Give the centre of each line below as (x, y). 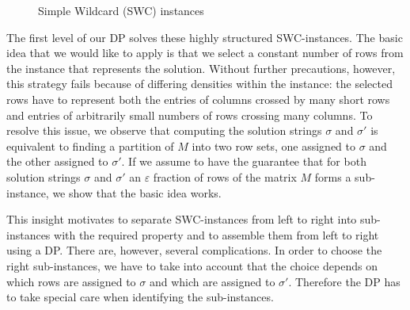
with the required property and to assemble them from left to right (216, 234)
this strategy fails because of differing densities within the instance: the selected (199, 84)
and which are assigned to (212, 281)
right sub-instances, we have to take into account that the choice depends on (192, 265)
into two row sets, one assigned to (273, 145)
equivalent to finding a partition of (90, 145)
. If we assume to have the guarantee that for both (244, 161)
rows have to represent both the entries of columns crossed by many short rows (198, 99)
